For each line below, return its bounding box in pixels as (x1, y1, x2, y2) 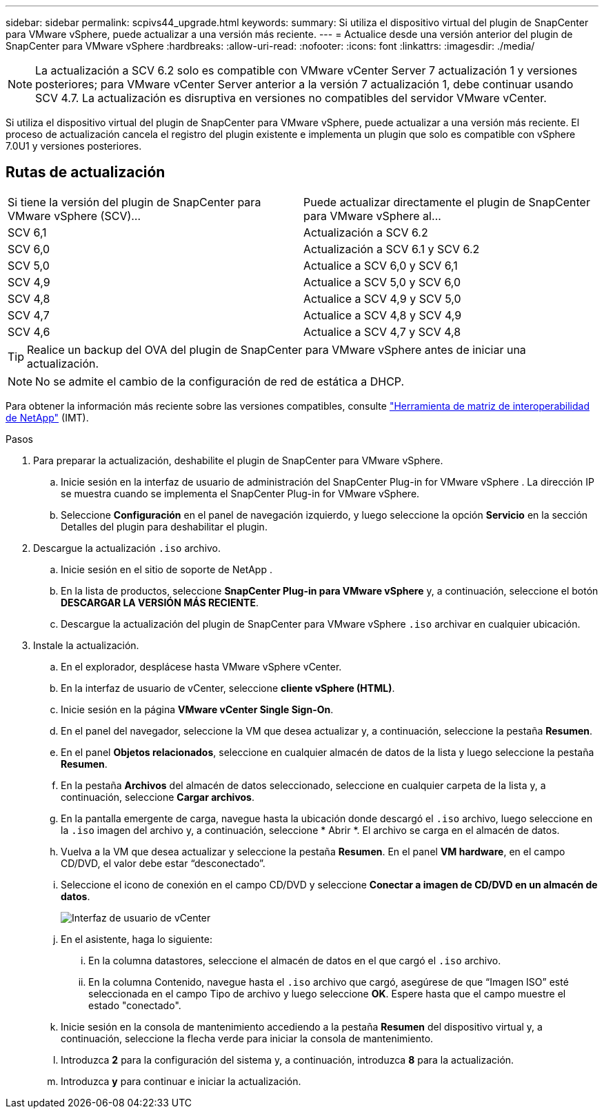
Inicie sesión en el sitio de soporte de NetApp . (61, 563, 272, 575)
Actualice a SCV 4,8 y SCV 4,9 (303, 308, 462, 322)
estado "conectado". (88, 999, 181, 1011)
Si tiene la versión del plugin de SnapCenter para (8, 195, 261, 209)
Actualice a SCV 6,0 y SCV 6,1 (303, 258, 458, 272)
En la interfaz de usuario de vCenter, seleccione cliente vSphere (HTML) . (61, 682, 395, 694)
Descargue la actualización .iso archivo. (33, 541, 221, 554)
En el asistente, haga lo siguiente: (61, 933, 212, 945)
